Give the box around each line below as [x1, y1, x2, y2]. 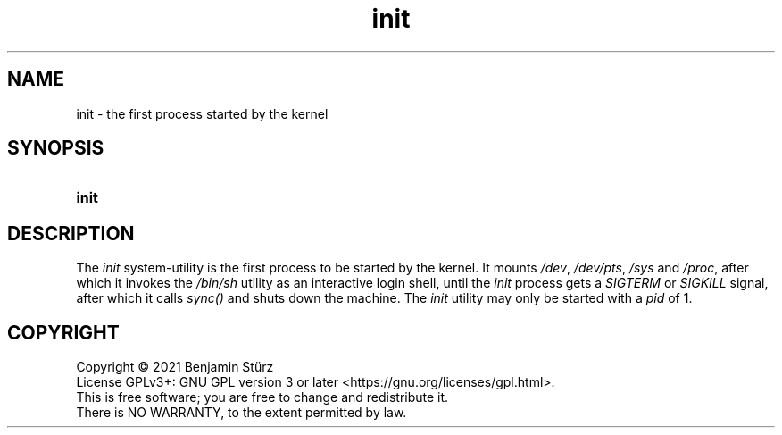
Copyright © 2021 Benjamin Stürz [76, 359, 274, 375]
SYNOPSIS [7, 137, 104, 160]
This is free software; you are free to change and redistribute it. [76, 389, 449, 406]
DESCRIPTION [7, 222, 135, 245]
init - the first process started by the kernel [76, 105, 329, 121]
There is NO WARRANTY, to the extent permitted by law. [76, 405, 407, 421]
